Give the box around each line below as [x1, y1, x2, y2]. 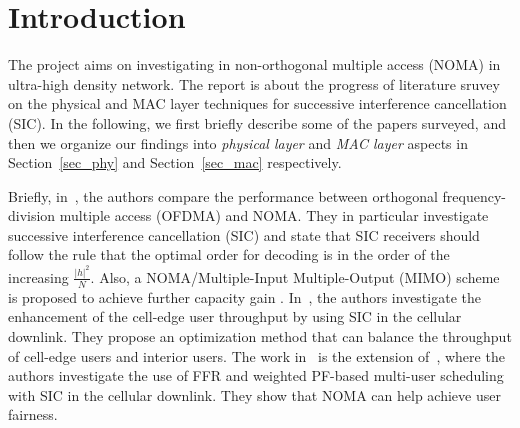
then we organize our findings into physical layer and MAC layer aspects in [8, 132, 468, 153]
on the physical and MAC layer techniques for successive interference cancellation [8, 93, 507, 114]
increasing [8, 266, 69, 287]
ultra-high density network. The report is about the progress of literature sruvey [8, 73, 500, 94]
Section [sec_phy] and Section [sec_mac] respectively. [8, 152, 342, 173]
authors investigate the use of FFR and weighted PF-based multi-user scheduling [8, 365, 504, 386]
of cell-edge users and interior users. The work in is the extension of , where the [8, 345, 505, 366]
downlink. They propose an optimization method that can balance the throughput [8, 325, 512, 346]
